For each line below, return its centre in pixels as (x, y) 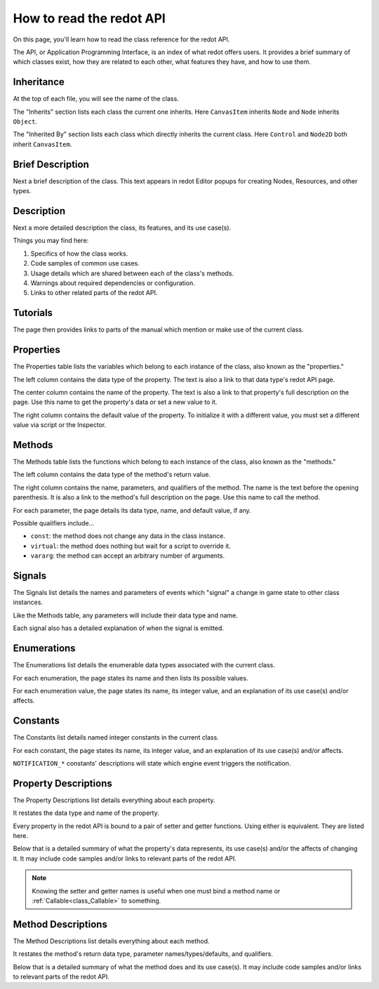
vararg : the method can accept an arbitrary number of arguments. (127, 556)
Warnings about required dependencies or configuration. (113, 283)
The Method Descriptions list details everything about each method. (111, 941)
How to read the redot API (89, 18)
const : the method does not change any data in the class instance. (128, 536)
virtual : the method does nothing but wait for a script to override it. (131, 546)
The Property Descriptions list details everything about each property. (114, 800)
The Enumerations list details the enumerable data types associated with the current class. (144, 665)
